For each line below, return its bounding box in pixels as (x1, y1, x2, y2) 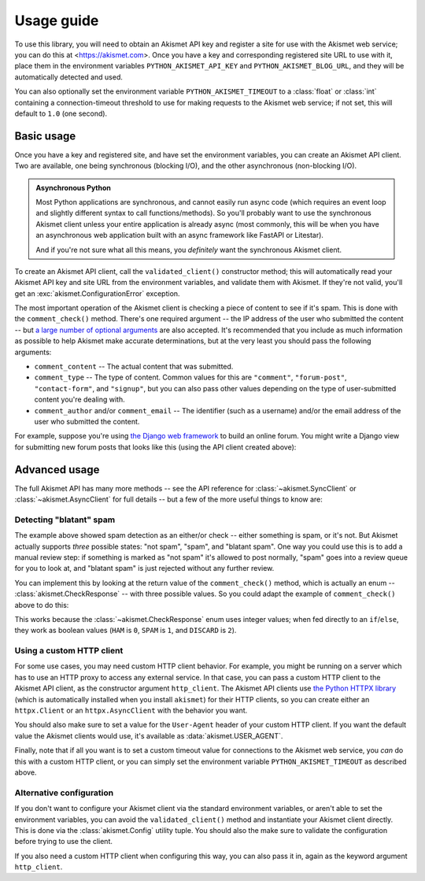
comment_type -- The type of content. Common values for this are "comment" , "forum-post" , (34, 372, 347, 382)
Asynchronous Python (35, 183, 112, 192)
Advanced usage (14, 463, 100, 476)
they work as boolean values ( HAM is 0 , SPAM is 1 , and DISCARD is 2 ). (14, 626, 237, 635)
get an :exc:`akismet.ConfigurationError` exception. (14, 288, 180, 298)
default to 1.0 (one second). (14, 109, 108, 118)
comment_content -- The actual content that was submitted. (34, 362, 234, 372)
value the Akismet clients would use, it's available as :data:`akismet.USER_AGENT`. (14, 731, 283, 740)
